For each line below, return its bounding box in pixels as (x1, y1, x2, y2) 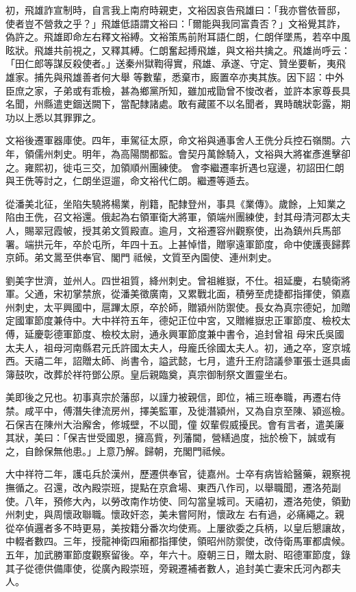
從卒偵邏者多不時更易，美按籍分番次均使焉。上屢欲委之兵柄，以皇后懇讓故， (5, 520, 351, 534)
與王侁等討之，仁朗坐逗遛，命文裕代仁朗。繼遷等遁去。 (5, 173, 255, 188)
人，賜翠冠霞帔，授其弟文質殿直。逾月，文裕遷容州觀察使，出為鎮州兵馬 (5, 223, 331, 237)
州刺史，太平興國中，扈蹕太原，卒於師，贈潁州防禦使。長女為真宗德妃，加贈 (5, 299, 351, 314)
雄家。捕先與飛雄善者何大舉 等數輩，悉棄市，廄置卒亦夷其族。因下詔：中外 (5, 69, 344, 84)
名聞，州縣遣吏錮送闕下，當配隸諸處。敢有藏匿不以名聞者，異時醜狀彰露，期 (5, 97, 351, 111)
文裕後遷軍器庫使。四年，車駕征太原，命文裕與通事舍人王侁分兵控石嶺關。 (5, 133, 341, 147)
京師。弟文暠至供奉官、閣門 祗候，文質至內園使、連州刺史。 (5, 250, 277, 264)
